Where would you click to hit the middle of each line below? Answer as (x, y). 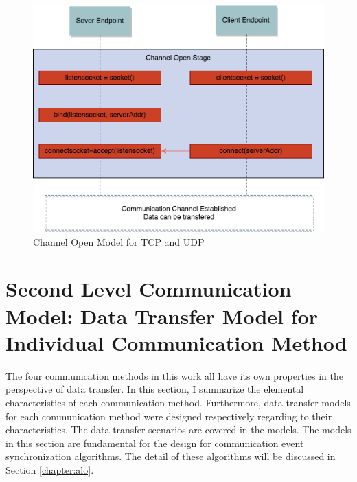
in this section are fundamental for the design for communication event (155, 443)
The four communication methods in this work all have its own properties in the (175, 375)
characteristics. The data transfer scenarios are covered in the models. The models (178, 429)
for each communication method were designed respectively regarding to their (169, 416)
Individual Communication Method (176, 342)
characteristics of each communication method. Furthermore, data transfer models (178, 402)
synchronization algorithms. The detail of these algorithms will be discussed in (171, 456)
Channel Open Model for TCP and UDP (119, 241)
